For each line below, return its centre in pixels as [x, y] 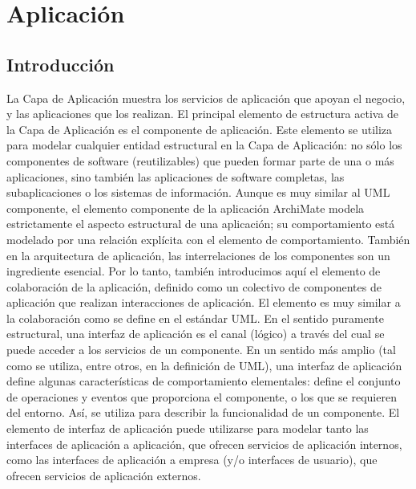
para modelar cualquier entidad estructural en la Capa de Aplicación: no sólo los [204, 145]
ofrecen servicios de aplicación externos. [104, 475]
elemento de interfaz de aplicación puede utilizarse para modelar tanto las [188, 428]
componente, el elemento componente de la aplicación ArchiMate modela [186, 208]
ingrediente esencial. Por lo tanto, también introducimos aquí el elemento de [194, 271]
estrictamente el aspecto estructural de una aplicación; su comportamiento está [201, 224]
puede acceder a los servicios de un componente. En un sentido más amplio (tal [201, 350]
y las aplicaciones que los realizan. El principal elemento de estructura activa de [203, 114]
